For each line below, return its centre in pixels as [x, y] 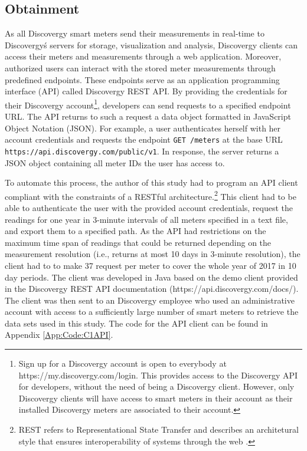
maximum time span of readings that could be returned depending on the [138, 242]
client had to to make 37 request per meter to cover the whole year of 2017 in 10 [151, 265]
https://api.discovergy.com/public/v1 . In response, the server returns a [142, 151]
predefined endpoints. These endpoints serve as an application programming [142, 79]
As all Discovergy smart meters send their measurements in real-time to [135, 33]
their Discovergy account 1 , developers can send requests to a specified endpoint [148, 104]
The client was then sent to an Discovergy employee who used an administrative [150, 300]
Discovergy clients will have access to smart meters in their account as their [156, 398]
